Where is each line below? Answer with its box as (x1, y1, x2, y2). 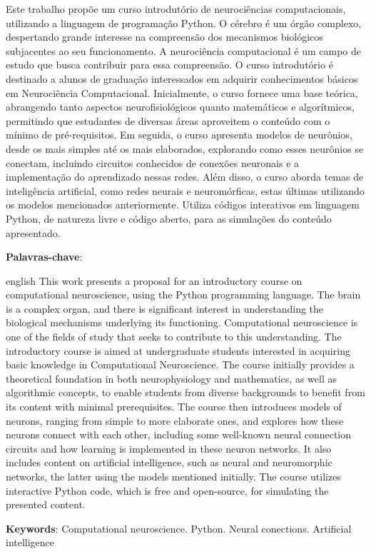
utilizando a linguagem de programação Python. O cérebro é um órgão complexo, (6, 15, 362, 30)
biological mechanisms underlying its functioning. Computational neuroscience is (6, 315, 358, 330)
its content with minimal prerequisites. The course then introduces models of (6, 399, 342, 414)
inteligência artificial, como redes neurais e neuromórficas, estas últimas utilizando (6, 183, 365, 198)
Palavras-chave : (6, 249, 83, 264)
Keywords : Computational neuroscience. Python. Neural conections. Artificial (6, 520, 352, 535)
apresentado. (6, 225, 61, 240)
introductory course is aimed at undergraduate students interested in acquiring (6, 343, 350, 358)
